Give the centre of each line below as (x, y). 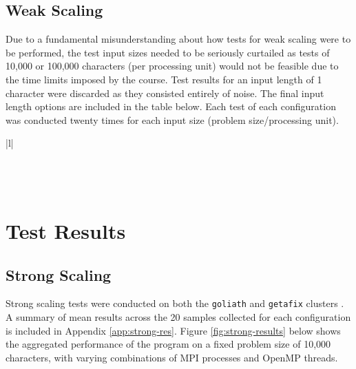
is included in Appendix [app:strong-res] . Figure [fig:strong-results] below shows (173, 330)
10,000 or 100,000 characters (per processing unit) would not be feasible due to (172, 66)
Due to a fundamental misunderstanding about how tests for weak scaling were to (178, 39)
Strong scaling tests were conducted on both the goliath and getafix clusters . (175, 303)
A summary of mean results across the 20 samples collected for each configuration (178, 316)
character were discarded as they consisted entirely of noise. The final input (165, 93)
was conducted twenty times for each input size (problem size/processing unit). (172, 119)
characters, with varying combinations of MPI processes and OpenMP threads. (172, 357)
